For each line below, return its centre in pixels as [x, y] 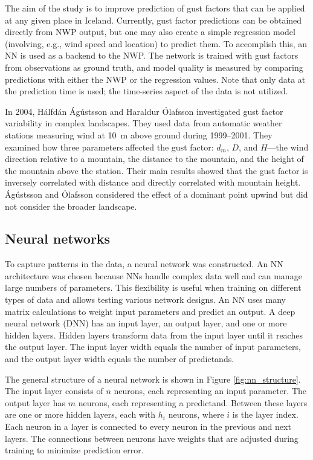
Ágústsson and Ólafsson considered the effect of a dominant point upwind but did [156, 194]
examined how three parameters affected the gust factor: [109, 147]
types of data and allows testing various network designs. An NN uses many [145, 300]
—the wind [288, 147]
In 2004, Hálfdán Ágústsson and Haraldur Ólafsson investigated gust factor [144, 111]
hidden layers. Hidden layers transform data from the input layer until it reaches [154, 335]
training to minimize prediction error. [74, 450]
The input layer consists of [54, 391]
